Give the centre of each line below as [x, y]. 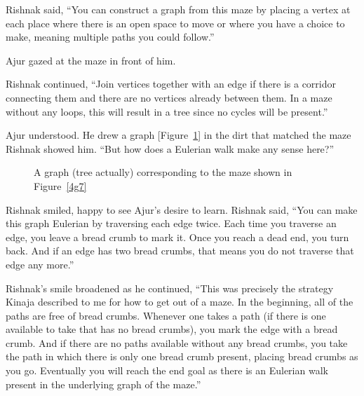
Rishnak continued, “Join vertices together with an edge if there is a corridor [171, 84]
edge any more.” [40, 264]
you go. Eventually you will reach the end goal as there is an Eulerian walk [167, 370]
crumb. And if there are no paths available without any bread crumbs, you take [177, 342]
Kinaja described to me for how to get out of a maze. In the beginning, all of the [180, 302]
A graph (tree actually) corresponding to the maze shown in [163, 172]
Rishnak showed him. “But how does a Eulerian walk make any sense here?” [170, 148]
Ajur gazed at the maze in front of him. [91, 60]
